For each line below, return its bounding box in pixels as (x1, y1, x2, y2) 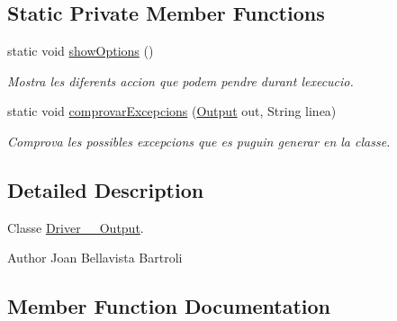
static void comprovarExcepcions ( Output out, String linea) (7, 102, 337, 120)
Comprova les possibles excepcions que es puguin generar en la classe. (7, 131, 391, 150)
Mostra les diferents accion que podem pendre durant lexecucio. (7, 71, 354, 90)
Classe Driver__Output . (7, 218, 144, 236)
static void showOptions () (7, 41, 154, 60)
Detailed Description (7, 175, 204, 203)
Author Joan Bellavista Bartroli (7, 248, 183, 267)
